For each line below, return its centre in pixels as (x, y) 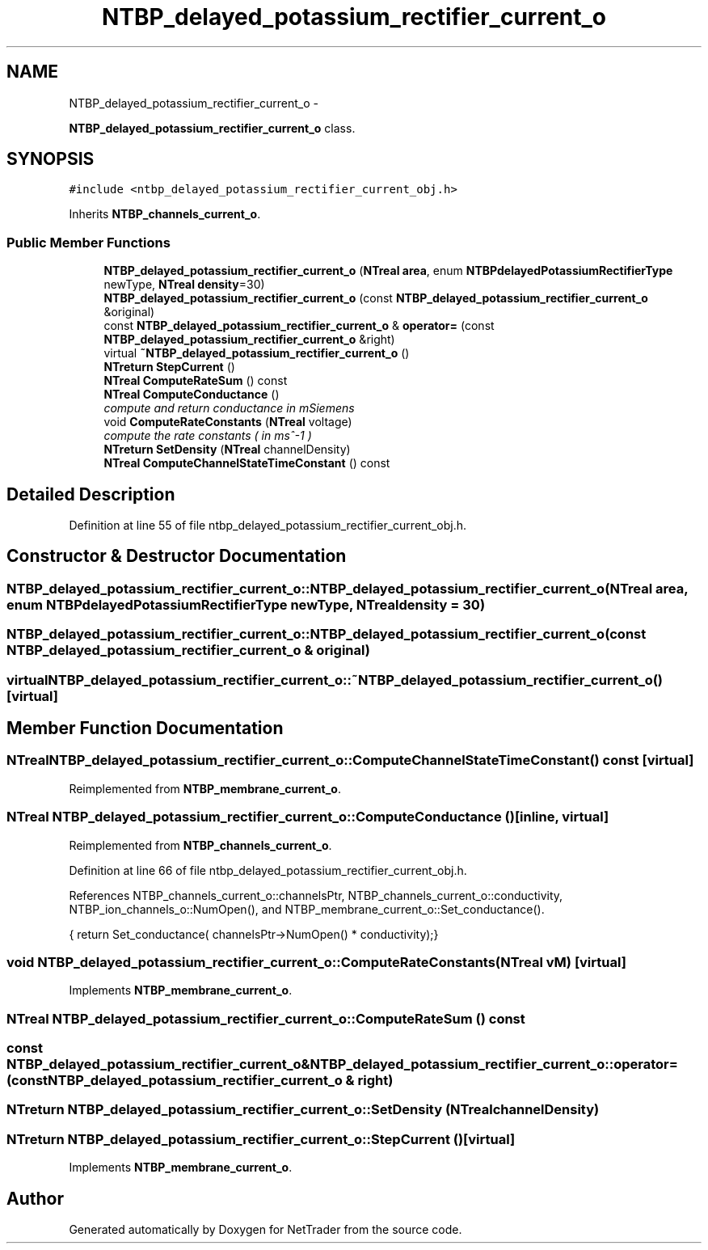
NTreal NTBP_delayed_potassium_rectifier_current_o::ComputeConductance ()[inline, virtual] (308, 817)
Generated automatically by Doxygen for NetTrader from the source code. (265, 1230)
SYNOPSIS (51, 159)
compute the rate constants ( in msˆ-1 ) (208, 436)
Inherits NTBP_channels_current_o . (165, 214)
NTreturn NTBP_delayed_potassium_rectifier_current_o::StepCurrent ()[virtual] (261, 1139)
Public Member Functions (88, 242)
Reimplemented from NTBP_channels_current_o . (200, 845)
